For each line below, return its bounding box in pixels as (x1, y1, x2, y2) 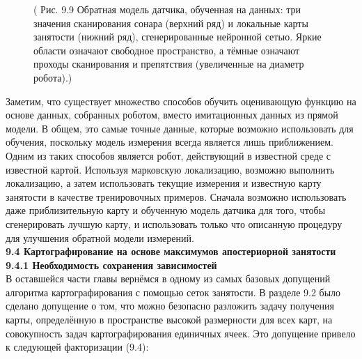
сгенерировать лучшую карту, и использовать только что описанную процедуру (6, 216, 343, 231)
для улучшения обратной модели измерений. (6, 230, 194, 245)
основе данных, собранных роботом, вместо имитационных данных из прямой (6, 107, 338, 122)
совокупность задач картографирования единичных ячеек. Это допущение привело (6, 326, 356, 340)
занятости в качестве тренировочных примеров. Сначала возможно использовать (6, 189, 347, 204)
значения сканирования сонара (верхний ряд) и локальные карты (33, 15, 308, 30)
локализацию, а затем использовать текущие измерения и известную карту (6, 176, 322, 190)
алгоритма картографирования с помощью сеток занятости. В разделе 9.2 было (6, 284, 341, 299)
